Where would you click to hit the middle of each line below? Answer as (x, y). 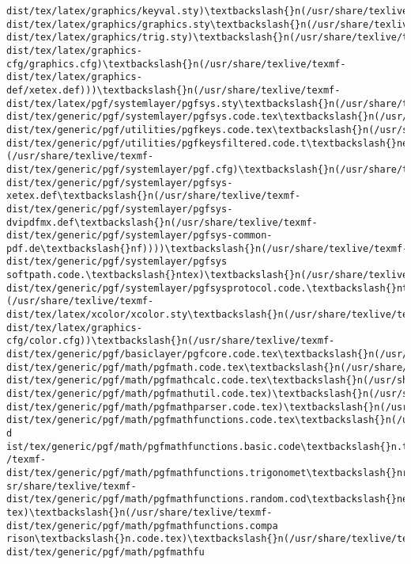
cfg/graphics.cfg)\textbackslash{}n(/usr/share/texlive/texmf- (176, 64)
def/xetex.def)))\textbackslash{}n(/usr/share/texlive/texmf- (173, 90)
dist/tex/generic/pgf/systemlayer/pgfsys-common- (140, 236)
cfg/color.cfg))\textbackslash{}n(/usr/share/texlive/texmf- (171, 341)
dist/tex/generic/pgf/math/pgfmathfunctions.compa (142, 526)
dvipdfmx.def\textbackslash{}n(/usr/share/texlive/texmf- (162, 222)
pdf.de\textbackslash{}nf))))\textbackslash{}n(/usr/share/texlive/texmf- (207, 248)
